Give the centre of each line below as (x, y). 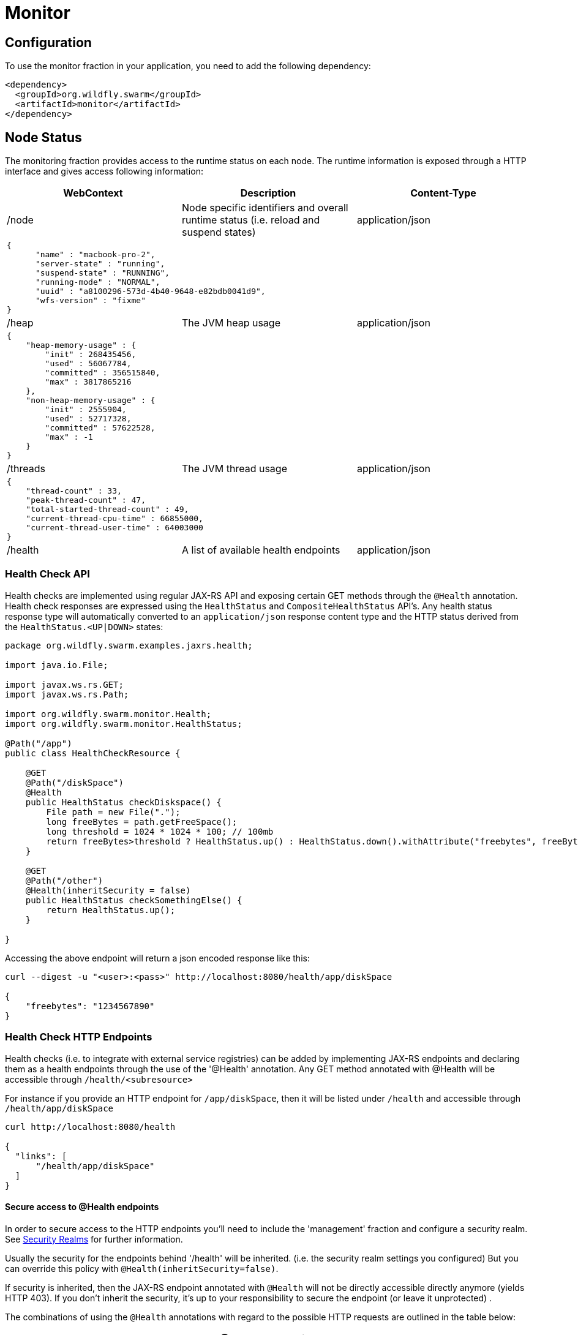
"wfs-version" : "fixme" (90, 301)
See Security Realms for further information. (94, 1239)
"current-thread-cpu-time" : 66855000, (114, 519)
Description (268, 193)
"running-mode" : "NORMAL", (98, 282)
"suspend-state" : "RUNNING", (103, 273)
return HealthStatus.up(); (111, 910)
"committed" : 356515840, (103, 373)
